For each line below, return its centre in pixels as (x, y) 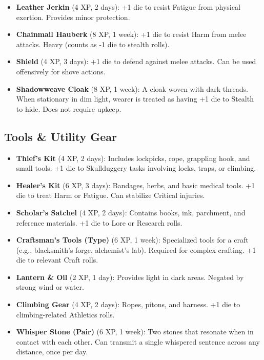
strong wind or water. (50, 287)
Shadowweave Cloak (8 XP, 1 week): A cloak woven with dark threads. (132, 88)
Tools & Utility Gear (61, 136)
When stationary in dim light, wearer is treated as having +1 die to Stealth (135, 99)
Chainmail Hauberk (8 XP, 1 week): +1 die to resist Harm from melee (131, 34)
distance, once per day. (52, 352)
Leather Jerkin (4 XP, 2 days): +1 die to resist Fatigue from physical (128, 7)
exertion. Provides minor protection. (73, 17)
